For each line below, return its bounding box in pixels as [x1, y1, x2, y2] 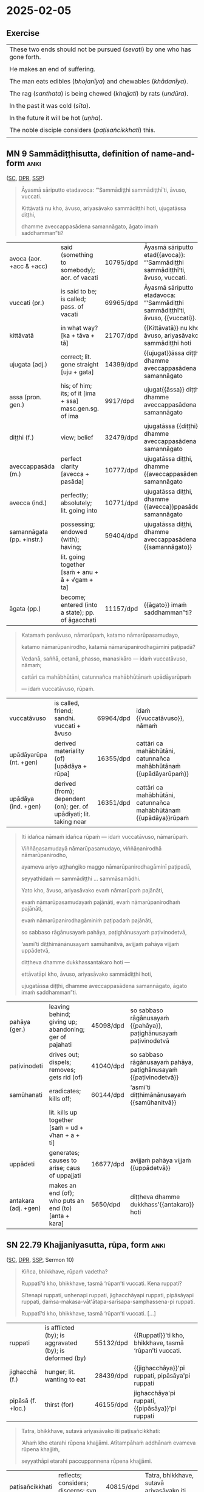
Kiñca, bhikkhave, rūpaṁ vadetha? [21, 1267, 108, 1275]
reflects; [58, 1471, 82, 1479]
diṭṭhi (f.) [9, 433, 35, 441]
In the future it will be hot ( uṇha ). [9, 114, 103, 122]
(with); [60, 535, 80, 544]
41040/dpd [90, 1062, 124, 1070]
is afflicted [44, 1323, 75, 1332]
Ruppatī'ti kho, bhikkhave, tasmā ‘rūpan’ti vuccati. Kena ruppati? [21, 1280, 182, 1287]
